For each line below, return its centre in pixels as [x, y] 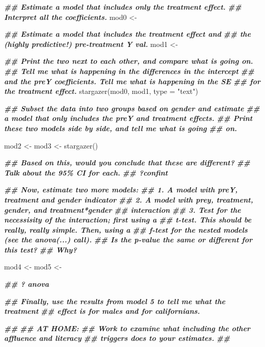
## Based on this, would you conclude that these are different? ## [127, 163]
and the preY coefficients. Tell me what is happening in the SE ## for [132, 81]
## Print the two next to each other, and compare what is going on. [129, 61]
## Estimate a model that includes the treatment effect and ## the [128, 34]
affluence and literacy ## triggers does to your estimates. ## [117, 338]
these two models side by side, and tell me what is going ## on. [121, 128]
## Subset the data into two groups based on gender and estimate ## [132, 108]
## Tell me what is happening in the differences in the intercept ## [129, 71]
